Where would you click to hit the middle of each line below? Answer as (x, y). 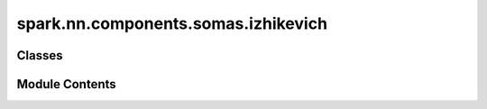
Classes (40, 55)
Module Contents (66, 84)
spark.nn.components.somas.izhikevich (172, 23)
